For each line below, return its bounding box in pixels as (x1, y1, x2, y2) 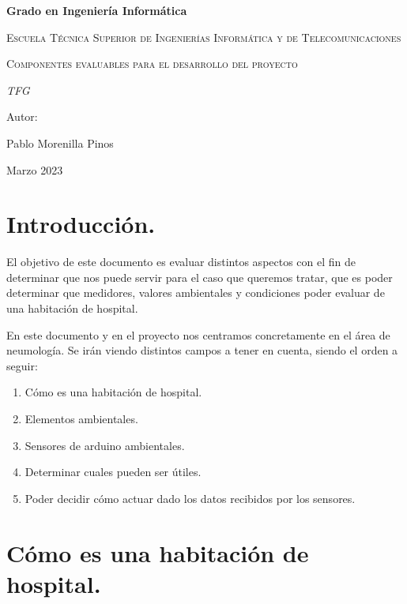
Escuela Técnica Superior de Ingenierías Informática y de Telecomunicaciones (6, 28, 401, 45)
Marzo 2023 (6, 161, 63, 178)
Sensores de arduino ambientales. (24, 437, 185, 453)
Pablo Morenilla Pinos (6, 134, 114, 151)
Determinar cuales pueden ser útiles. (24, 463, 202, 480)
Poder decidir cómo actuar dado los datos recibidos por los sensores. (24, 490, 356, 506)
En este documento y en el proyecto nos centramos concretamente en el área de (6, 326, 390, 343)
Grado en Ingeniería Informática (6, 2, 187, 18)
